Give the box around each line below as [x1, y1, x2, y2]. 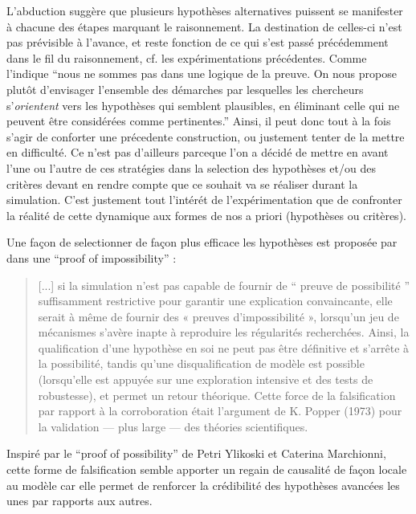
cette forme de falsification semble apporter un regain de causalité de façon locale [6, 461, 407, 478]
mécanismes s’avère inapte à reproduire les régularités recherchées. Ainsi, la [38, 324, 410, 341]
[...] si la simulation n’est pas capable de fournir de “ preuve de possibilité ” [38, 276, 410, 293]
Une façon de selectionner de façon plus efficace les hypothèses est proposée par [6, 234, 398, 251]
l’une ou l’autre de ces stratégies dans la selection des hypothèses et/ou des [6, 159, 376, 176]
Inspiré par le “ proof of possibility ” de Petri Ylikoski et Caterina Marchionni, [6, 445, 386, 462]
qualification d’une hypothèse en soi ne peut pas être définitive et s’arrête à [38, 339, 410, 356]
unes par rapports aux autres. [6, 492, 153, 509]
